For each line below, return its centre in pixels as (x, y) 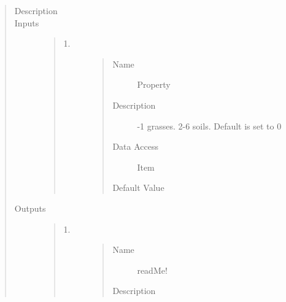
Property (154, 84)
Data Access (135, 146)
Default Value (138, 188)
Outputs (30, 208)
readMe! (152, 270)
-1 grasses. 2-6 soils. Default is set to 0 (209, 126)
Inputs (27, 22)
